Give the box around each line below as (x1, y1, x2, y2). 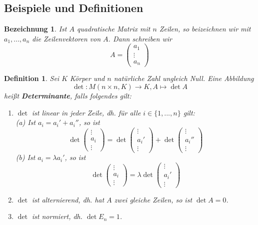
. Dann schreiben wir (108, 33, 172, 43)
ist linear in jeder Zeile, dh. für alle (32, 107, 141, 117)
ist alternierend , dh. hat (32, 194, 104, 204)
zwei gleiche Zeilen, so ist (114, 194, 192, 204)
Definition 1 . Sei (4, 73, 59, 83)
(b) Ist (15, 152, 35, 162)
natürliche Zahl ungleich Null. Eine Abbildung (114, 73, 254, 83)
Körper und (70, 73, 105, 83)
